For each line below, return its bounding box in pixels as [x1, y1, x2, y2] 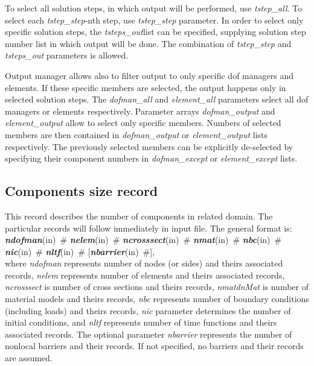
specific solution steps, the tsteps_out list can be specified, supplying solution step [5, 25, 306, 38]
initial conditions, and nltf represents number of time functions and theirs [5, 316, 277, 329]
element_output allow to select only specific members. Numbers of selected [5, 116, 281, 129]
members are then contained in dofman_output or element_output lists [5, 128, 268, 140]
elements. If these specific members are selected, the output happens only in [5, 81, 286, 93]
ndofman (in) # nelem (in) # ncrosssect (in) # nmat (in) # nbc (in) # [5, 233, 282, 246]
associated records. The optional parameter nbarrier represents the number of [5, 327, 292, 340]
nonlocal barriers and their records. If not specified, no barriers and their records [5, 339, 304, 352]
